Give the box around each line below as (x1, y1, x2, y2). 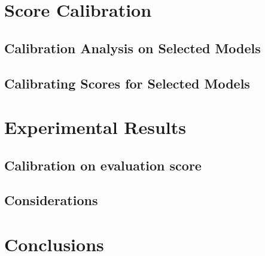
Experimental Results (4, 115, 186, 139)
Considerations (4, 191, 98, 209)
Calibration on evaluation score (4, 156, 202, 174)
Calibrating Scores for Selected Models (4, 74, 250, 92)
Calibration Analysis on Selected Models (4, 38, 261, 57)
